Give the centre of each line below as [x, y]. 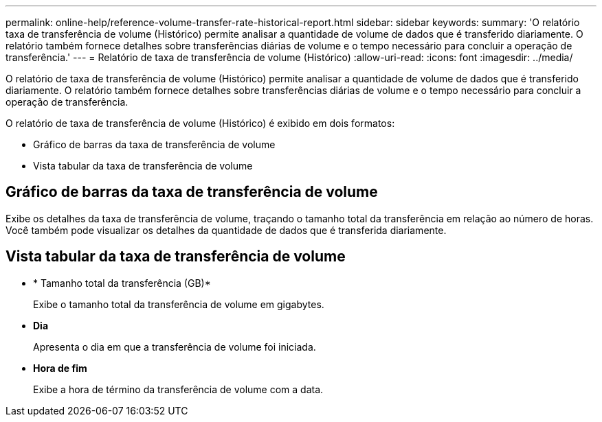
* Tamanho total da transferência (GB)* [122, 283]
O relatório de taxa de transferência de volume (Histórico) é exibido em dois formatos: [200, 123]
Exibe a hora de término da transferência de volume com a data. [178, 389]
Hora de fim [60, 368]
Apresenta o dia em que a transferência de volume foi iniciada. [175, 347]
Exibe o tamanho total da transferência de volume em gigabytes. [179, 304]
